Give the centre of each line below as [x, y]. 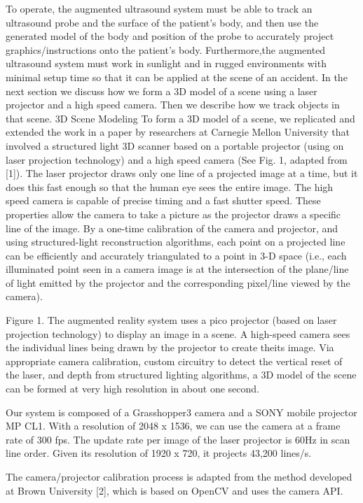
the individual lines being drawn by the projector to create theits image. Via [170, 347]
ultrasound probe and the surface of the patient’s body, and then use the [162, 22]
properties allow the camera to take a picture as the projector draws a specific [173, 214]
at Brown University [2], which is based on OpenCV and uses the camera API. [174, 490]
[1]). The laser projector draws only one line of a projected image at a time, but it [182, 173]
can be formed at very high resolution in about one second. [132, 389]
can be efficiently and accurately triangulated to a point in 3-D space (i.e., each [176, 255]
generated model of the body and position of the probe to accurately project [170, 36]
